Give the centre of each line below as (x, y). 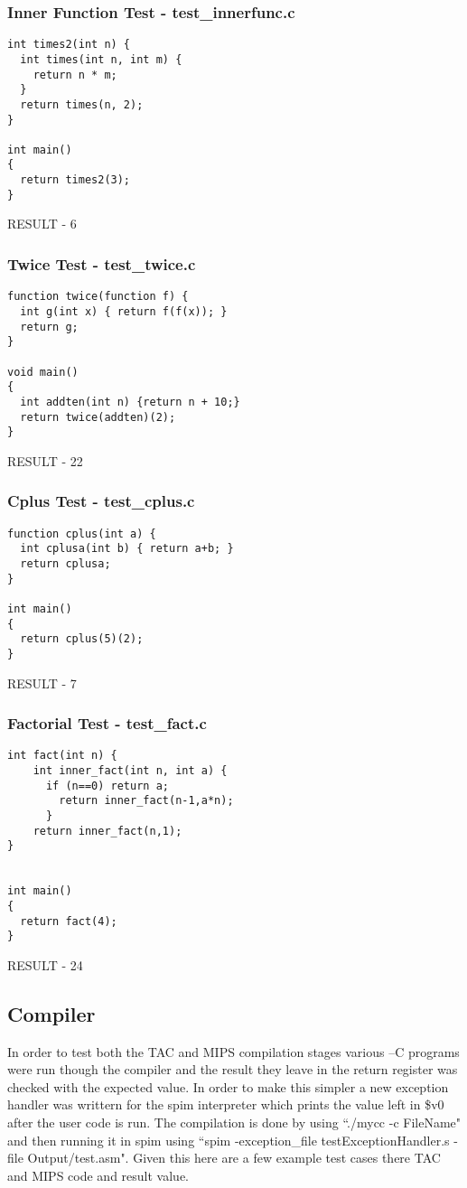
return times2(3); (75, 180)
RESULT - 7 (42, 683)
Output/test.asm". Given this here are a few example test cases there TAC (234, 1158)
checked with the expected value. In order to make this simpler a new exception (228, 1086)
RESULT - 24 (45, 964)
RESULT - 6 (42, 224)
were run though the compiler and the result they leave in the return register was (233, 1069)
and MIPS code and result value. (98, 1175)
